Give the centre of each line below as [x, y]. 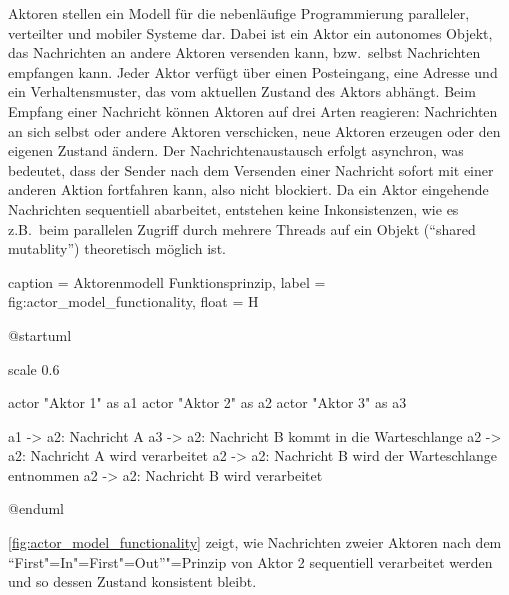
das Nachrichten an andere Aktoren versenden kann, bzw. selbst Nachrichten [244, 52]
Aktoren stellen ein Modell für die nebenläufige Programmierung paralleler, [239, 13]
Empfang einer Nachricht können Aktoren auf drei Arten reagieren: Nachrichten [253, 110]
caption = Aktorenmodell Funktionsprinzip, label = [167, 281]
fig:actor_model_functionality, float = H [133, 301]
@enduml [36, 508]
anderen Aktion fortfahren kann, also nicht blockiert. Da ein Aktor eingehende [248, 189]
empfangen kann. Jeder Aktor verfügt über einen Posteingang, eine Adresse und [253, 71]
